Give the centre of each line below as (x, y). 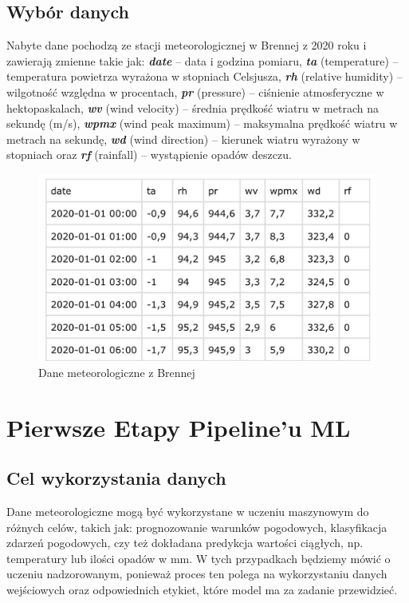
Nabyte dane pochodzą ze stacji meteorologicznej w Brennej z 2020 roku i (187, 45)
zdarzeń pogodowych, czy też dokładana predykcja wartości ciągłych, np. (185, 543)
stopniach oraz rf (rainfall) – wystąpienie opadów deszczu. (149, 155)
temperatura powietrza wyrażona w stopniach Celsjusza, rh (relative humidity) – (204, 76)
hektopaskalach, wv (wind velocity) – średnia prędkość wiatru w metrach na (193, 107)
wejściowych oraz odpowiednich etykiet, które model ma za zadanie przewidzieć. (202, 590)
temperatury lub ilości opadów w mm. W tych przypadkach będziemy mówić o (199, 558)
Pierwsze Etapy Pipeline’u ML (179, 427)
